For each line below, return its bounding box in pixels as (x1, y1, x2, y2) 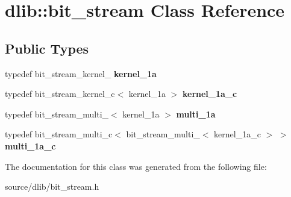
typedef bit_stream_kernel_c (5, 87, 115, 100)
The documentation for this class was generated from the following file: (5, 160, 267, 172)
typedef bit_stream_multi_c (5, 128, 113, 140)
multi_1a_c (5, 139, 56, 152)
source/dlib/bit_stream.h (5, 180, 99, 193)
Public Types (5, 39, 89, 57)
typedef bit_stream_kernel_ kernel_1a (5, 67, 157, 80)
